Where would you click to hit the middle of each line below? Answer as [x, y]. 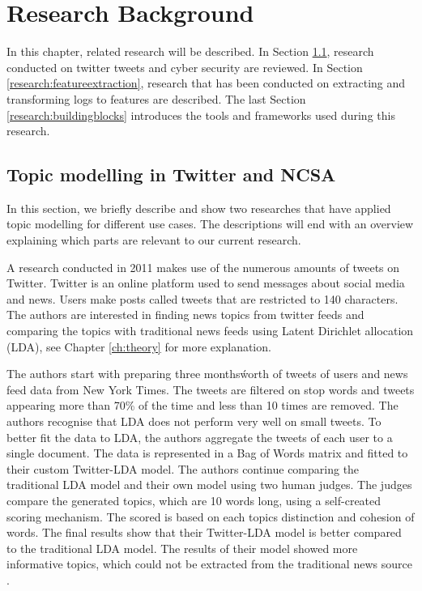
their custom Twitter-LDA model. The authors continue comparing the [183, 468]
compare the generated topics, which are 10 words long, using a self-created [194, 500]
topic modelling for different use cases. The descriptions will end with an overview [210, 224]
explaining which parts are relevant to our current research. [154, 240]
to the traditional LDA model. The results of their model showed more [182, 548]
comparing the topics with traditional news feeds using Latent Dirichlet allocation [210, 331]
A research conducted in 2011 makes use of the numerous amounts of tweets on [203, 267]
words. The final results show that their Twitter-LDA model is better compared [204, 532]
